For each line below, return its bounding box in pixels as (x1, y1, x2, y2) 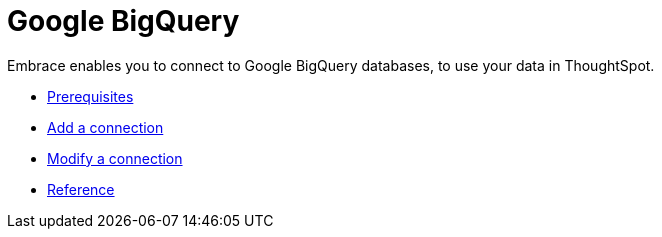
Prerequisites (47, 87, 134, 105)
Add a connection (47, 118, 164, 136)
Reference (47, 180, 115, 198)
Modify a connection (47, 149, 183, 167)
